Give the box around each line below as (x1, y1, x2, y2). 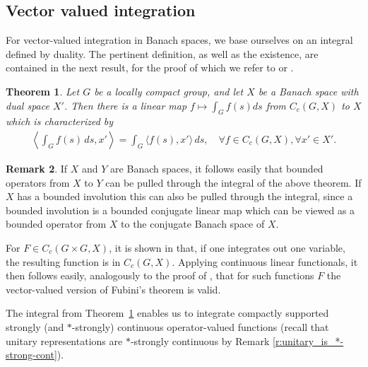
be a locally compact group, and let (94, 83, 244, 98)
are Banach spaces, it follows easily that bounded (110, 161, 324, 175)
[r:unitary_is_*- (273, 333, 344, 348)
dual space (6, 98, 49, 112)
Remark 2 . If (6, 161, 68, 175)
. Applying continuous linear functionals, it (172, 254, 358, 269)
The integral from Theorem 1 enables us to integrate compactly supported (6, 305, 329, 320)
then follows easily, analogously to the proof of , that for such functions (6, 268, 314, 283)
